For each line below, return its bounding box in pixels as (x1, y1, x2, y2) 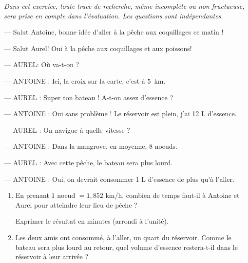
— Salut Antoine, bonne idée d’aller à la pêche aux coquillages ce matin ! (4, 27, 224, 37)
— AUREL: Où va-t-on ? (4, 59, 79, 70)
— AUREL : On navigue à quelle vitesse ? (4, 124, 130, 135)
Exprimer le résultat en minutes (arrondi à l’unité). (15, 216, 169, 226)
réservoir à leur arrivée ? (15, 251, 89, 262)
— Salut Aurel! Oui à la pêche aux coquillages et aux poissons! (4, 43, 192, 53)
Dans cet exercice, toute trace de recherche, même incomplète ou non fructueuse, (4, 1, 245, 11)
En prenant (15, 190, 49, 200)
